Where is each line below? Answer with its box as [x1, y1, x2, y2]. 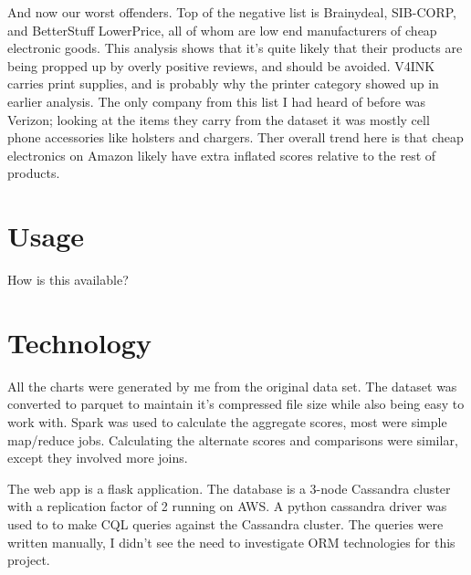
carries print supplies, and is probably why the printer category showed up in [7, 74, 439, 93]
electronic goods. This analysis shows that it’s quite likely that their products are [7, 38, 463, 57]
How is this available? [7, 270, 129, 289]
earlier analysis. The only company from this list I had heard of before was [7, 91, 425, 110]
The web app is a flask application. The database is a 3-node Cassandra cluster [7, 478, 451, 497]
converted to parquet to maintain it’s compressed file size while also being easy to [7, 394, 465, 413]
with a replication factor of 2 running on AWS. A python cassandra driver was [7, 497, 447, 516]
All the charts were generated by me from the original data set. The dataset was [7, 376, 457, 395]
